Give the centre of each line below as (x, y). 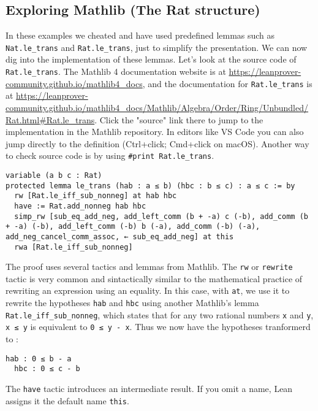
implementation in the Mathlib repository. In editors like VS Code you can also (155, 132)
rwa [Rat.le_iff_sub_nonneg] (74, 247)
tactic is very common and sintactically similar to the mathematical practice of (154, 278)
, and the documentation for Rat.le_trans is (227, 83)
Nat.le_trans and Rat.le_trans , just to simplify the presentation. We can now (157, 47)
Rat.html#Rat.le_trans (50, 119)
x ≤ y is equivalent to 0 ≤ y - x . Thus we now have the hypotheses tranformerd (158, 327)
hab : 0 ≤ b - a (39, 359)
